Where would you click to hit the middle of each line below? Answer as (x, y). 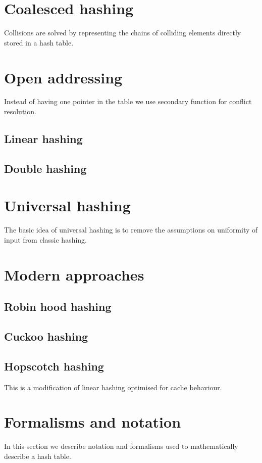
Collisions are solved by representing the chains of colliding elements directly (123, 33)
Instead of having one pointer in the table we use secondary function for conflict (128, 101)
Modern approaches (74, 274)
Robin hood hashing (58, 307)
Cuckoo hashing (46, 336)
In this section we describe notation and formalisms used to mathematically (121, 446)
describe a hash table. (38, 456)
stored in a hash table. (39, 42)
